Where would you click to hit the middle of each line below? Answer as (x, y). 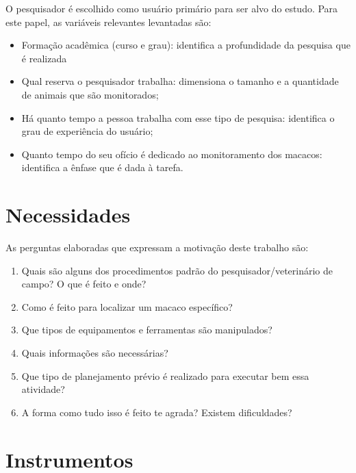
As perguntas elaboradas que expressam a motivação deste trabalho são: (157, 247)
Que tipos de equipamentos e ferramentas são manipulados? (147, 330)
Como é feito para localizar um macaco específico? (127, 306)
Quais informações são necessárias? (95, 353)
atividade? (43, 389)
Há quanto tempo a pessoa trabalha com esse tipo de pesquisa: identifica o (178, 117)
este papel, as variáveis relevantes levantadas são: (109, 22)
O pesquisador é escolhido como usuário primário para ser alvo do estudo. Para (172, 8)
